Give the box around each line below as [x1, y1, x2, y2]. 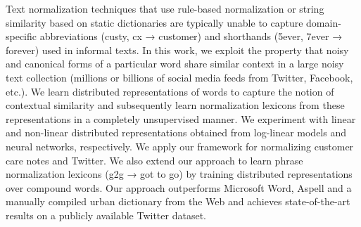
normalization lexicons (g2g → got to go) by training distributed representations [6, 167, 353, 181]
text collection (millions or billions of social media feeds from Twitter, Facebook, [6, 70, 353, 84]
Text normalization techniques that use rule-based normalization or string [6, 1, 324, 15]
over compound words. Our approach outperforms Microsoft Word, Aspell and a [6, 180, 352, 195]
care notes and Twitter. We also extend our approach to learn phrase [6, 153, 303, 167]
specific [6, 29, 37, 44]
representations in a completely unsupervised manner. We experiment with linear [6, 111, 356, 126]
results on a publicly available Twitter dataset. [6, 207, 206, 222]
